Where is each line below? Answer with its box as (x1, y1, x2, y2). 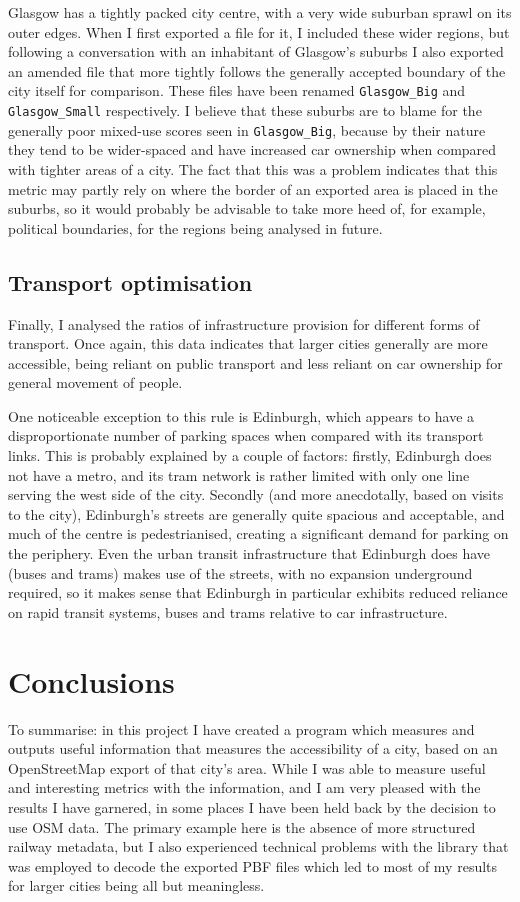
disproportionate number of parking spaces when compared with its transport (8, 425, 484, 446)
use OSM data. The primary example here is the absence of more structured (8, 816, 476, 837)
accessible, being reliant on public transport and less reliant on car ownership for (8, 352, 503, 373)
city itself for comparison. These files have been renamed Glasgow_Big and (8, 80, 466, 101)
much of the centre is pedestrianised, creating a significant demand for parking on (8, 523, 509, 544)
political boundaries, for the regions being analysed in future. (8, 217, 383, 238)
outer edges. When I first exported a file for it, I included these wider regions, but (8, 21, 510, 42)
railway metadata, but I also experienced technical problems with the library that (8, 836, 509, 857)
